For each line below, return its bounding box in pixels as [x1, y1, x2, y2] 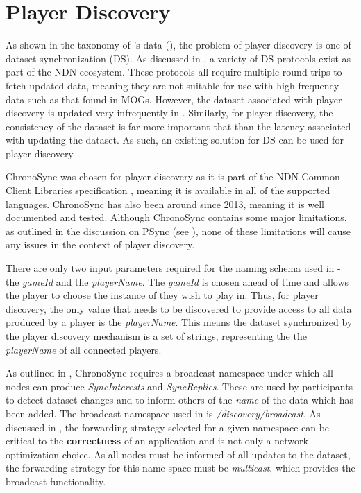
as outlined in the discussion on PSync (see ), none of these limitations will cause [6, 223, 351, 238]
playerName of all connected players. [6, 342, 162, 356]
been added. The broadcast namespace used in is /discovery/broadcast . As [6, 406, 321, 420]
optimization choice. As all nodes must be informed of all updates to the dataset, [6, 447, 351, 461]
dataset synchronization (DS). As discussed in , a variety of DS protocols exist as [6, 51, 351, 65]
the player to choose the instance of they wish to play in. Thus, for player [6, 288, 319, 302]
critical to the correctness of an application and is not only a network [6, 433, 308, 448]
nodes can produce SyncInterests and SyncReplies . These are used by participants [6, 379, 353, 393]
